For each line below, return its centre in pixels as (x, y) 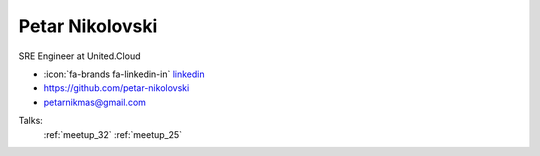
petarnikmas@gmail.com (95, 102)
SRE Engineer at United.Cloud (79, 56)
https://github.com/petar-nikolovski (116, 88)
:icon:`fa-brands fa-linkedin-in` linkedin (124, 74)
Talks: (31, 121)
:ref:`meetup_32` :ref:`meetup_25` (113, 134)
